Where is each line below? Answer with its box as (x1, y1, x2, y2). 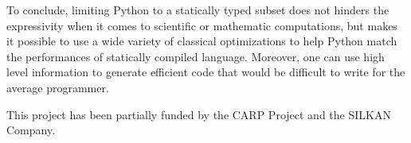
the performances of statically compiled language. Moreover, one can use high (6, 48, 385, 64)
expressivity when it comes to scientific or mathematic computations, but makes (6, 17, 397, 33)
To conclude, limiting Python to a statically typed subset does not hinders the (6, 2, 389, 17)
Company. (6, 122, 56, 138)
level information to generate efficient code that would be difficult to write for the (6, 64, 405, 80)
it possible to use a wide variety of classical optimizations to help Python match (6, 33, 397, 49)
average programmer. (6, 79, 109, 95)
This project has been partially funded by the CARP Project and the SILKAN (6, 106, 391, 122)
